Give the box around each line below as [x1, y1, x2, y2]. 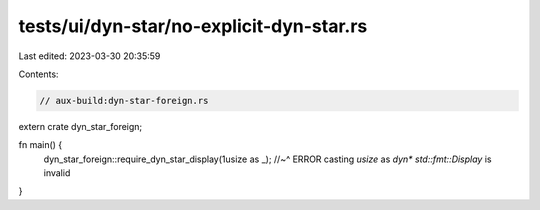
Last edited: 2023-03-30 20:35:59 [18, 50, 161, 62]
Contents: [18, 68, 59, 80]
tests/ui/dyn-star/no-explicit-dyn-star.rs [18, 15, 368, 37]
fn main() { [18, 139, 63, 151]
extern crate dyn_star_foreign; [18, 120, 143, 132]
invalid [43, 167, 71, 179]
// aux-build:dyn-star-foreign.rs [39, 95, 209, 106]
